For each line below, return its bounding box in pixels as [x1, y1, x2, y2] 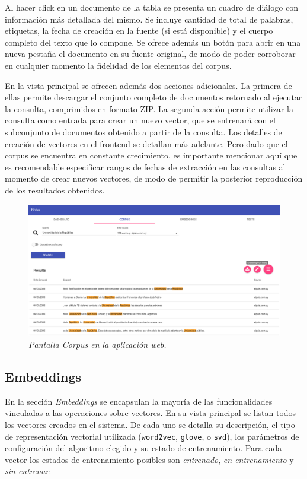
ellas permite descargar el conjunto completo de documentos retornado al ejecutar [5, 91, 302, 103]
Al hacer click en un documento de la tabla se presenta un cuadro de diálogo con [5, 1, 298, 13]
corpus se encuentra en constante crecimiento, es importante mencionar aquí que [5, 149, 298, 161]
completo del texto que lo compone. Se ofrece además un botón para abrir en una [5, 36, 301, 48]
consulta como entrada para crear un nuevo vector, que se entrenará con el [5, 114, 276, 126]
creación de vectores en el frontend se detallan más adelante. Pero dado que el [5, 137, 288, 150]
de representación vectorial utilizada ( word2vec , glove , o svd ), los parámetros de [5, 430, 299, 442]
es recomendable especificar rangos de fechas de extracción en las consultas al [5, 160, 286, 173]
